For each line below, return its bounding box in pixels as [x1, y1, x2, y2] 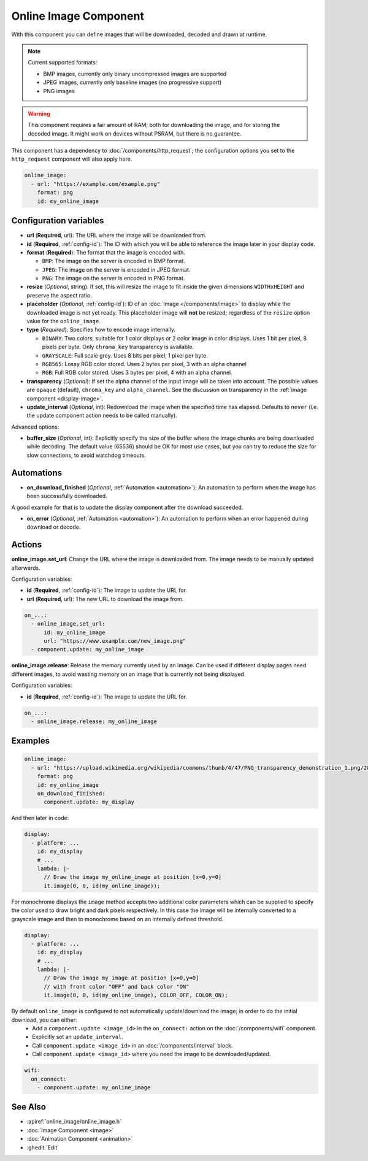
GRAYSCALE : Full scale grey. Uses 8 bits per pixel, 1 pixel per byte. [42, 351, 208, 359]
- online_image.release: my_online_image [31, 718, 158, 725]
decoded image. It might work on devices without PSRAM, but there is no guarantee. [28, 129, 242, 137]
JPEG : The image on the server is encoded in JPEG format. [42, 266, 191, 273]
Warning [28, 110, 50, 117]
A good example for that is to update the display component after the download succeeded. [11, 504, 243, 511]
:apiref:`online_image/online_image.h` [26, 1118, 122, 1125]
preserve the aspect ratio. [26, 291, 92, 299]
